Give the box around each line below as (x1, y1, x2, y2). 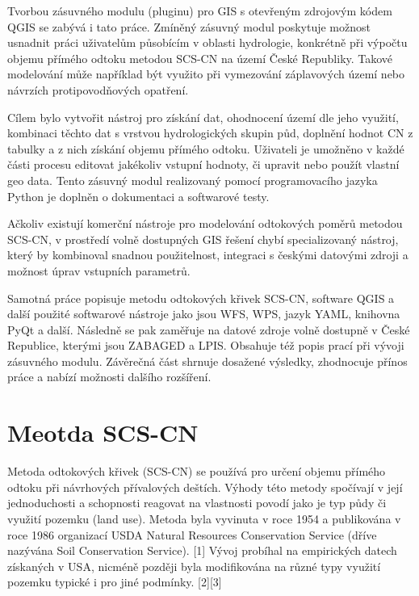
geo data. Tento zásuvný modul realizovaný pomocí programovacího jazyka (7, 171, 378, 188)
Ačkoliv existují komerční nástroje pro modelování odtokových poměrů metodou (7, 215, 403, 232)
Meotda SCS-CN (7, 416, 199, 449)
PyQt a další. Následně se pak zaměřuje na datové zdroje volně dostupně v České (7, 321, 410, 338)
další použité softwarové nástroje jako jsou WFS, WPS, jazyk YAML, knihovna (7, 305, 400, 322)
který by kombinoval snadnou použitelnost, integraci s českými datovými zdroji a (7, 246, 409, 263)
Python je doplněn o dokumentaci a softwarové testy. (7, 187, 270, 204)
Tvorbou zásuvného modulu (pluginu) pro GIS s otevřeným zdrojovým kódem (7, 2, 392, 19)
